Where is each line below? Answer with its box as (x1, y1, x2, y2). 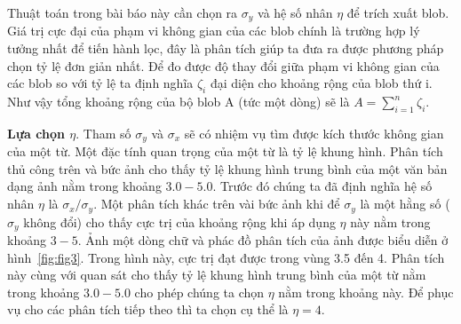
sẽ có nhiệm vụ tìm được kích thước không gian (184, 123, 444, 142)
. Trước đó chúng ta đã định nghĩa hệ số (212, 177, 433, 195)
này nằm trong (350, 212, 431, 231)
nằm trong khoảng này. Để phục (278, 282, 454, 301)
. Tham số (76, 123, 131, 142)
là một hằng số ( (360, 194, 450, 213)
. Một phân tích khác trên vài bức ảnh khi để (93, 194, 340, 213)
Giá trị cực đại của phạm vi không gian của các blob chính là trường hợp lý (7, 21, 420, 40)
